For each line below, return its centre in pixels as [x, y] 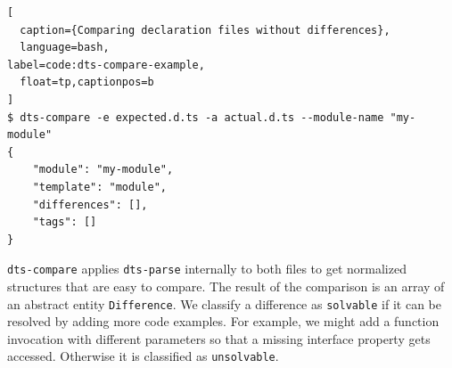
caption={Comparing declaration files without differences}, [205, 30]
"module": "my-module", [103, 170]
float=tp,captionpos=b [87, 82]
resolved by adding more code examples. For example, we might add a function [223, 321]
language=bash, [65, 48]
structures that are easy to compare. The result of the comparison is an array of [226, 286]
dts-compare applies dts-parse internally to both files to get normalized [207, 269]
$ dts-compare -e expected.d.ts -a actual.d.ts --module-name [196, 117]
